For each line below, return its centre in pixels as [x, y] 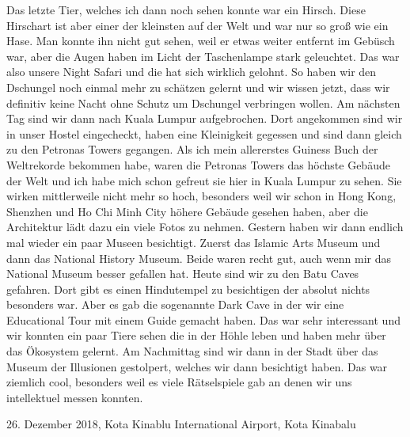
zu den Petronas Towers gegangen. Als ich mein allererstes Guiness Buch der [192, 149]
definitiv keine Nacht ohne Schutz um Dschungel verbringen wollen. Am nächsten [203, 103]
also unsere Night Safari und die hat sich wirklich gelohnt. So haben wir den [192, 72]
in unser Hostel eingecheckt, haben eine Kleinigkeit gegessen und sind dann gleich [204, 133]
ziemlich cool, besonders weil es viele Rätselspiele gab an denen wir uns [179, 382]
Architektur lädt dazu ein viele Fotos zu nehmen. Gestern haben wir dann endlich [205, 227]
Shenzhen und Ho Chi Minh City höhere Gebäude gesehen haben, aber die [187, 211]
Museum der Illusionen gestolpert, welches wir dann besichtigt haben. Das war [197, 366]
